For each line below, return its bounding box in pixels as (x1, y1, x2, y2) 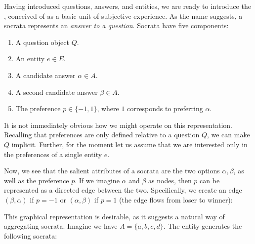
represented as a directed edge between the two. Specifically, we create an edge (4, 185, 242, 195)
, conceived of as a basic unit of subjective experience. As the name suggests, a (4, 10, 243, 21)
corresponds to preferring (127, 103, 203, 114)
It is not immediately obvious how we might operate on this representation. (4, 120, 233, 130)
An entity (15, 53, 45, 64)
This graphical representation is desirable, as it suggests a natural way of (4, 211, 225, 221)
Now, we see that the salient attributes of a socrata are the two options (4, 165, 220, 176)
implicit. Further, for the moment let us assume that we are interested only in (11, 139, 248, 149)
